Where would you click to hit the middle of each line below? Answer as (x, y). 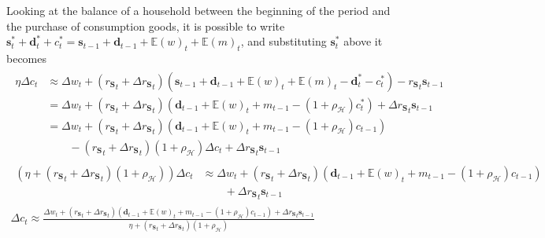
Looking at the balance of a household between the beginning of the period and (198, 10)
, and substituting (284, 41)
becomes (27, 58)
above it (363, 41)
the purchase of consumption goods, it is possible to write (146, 26)
